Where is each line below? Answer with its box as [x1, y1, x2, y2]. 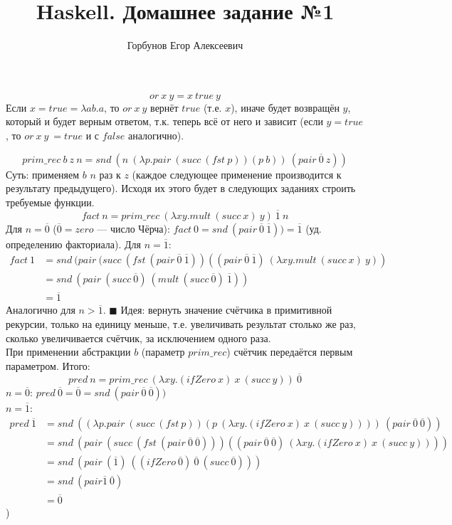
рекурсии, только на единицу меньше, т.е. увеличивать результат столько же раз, [6, 317, 356, 331]
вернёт [150, 100, 179, 115]
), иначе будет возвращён [231, 100, 340, 115]
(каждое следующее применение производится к [132, 166, 342, 181]
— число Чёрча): [97, 221, 170, 235]
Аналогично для [6, 302, 75, 317]
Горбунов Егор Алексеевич [127, 38, 243, 53]
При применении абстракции [6, 344, 131, 359]
